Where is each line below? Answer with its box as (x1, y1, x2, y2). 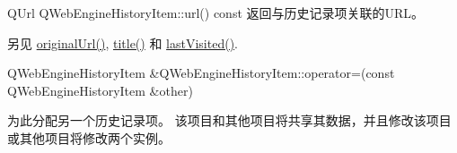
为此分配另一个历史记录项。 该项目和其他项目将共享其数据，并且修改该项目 (7, 111, 452, 130)
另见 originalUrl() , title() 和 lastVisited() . (7, 33, 238, 52)
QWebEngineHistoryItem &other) (7, 81, 193, 99)
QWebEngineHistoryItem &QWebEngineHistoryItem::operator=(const (7, 64, 395, 82)
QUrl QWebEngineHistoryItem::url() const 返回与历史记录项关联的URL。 (7, 4, 425, 21)
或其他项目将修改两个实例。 (7, 128, 171, 147)
